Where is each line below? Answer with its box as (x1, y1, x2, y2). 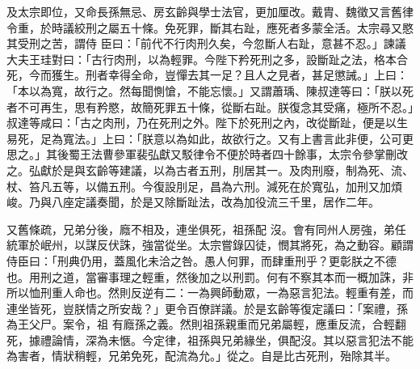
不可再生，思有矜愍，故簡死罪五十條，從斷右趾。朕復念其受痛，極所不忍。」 (17, 98, 414, 115)
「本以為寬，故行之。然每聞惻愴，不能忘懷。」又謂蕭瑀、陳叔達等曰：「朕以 (6, 82, 402, 99)
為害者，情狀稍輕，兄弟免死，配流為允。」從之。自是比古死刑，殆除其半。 (6, 347, 397, 364)
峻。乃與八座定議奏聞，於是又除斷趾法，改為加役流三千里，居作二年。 (6, 193, 380, 210)
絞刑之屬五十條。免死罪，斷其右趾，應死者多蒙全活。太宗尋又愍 (73, 19, 414, 36)
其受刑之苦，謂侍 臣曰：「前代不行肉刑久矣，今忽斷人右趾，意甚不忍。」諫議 (6, 35, 406, 52)
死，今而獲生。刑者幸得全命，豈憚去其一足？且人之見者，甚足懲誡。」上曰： (6, 66, 408, 83)
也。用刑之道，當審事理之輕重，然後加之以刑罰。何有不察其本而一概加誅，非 (6, 268, 414, 285)
